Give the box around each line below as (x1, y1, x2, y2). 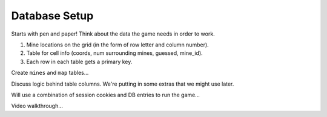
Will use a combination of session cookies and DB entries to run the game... (11, 91, 200, 98)
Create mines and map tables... (11, 69, 89, 77)
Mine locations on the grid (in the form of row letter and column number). (26, 41, 209, 48)
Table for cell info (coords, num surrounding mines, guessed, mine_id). (26, 49, 203, 57)
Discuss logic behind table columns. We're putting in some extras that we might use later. (11, 80, 234, 87)
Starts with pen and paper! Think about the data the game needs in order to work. (11, 30, 215, 37)
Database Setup (11, 9, 94, 22)
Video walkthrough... (11, 103, 64, 110)
